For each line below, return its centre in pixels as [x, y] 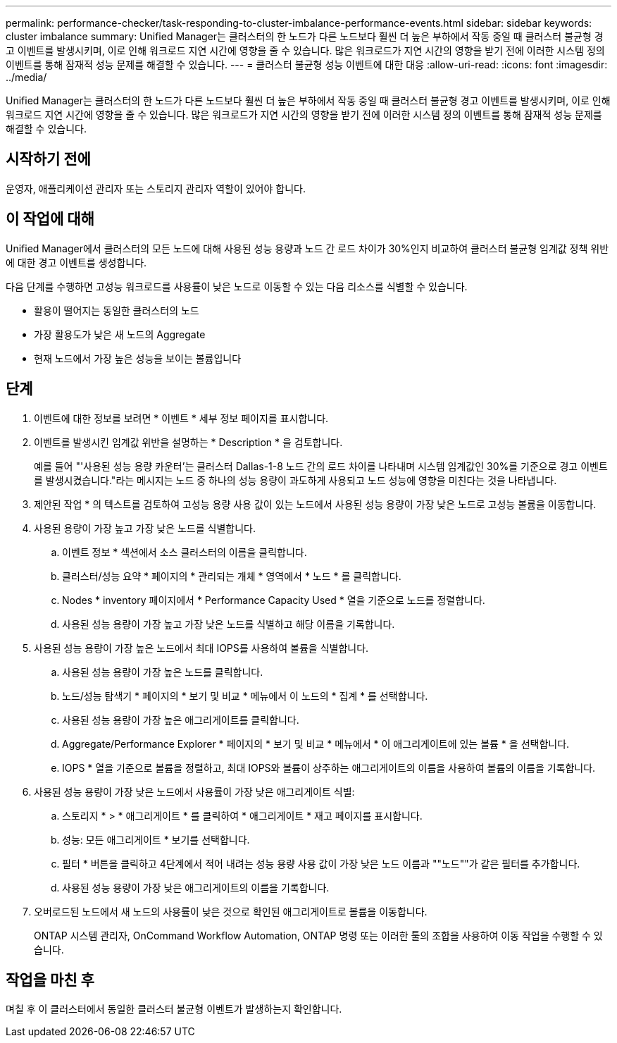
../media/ [26, 77]
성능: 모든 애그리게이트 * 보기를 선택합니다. [156, 839]
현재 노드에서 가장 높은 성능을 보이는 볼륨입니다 [138, 358]
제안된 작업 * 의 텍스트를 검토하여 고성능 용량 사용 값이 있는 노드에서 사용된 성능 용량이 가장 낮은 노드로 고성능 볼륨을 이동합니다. [315, 504]
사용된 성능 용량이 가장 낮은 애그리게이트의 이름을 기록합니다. [196, 887]
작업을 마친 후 [50, 980]
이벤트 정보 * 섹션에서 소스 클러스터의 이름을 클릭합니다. [185, 552]
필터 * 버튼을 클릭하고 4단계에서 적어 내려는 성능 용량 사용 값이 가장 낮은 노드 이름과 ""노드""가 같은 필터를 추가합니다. [321, 863]
